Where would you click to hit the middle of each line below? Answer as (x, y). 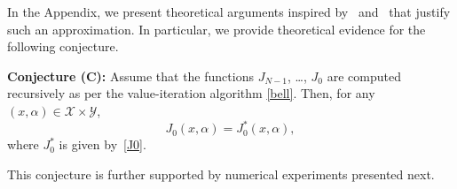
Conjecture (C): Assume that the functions (130, 76)
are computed (364, 76)
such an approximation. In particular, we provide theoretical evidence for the (217, 29)
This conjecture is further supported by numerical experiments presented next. (221, 174)
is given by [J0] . (102, 144)
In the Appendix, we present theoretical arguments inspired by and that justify (229, 11)
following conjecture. (63, 46)
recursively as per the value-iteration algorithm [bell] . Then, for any (191, 93)
